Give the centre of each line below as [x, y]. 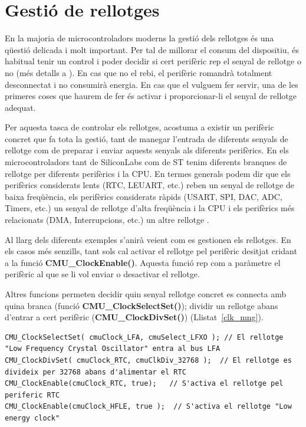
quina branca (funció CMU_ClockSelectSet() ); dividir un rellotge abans [142, 305]
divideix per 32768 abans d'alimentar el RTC [96, 372]
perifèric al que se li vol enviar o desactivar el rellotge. [102, 274]
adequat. [20, 107]
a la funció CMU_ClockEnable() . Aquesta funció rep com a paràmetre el [143, 262]
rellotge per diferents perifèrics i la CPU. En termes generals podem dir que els [148, 173]
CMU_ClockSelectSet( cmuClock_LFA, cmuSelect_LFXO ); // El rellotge [144, 337]
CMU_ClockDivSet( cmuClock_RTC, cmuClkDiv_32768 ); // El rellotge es [148, 360]
